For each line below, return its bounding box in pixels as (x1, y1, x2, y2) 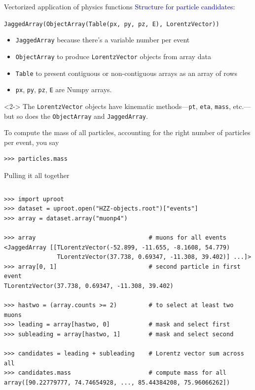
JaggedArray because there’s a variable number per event (15, 35, 190, 45)
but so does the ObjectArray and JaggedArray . (4, 110, 148, 121)
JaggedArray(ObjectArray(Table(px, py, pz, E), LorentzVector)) (4, 20, 219, 28)
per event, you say (4, 137, 59, 147)
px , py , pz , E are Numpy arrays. (15, 84, 112, 95)
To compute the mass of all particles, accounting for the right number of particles (4, 127, 251, 138)
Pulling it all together (4, 170, 70, 180)
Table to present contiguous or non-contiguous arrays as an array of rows (15, 68, 237, 78)
